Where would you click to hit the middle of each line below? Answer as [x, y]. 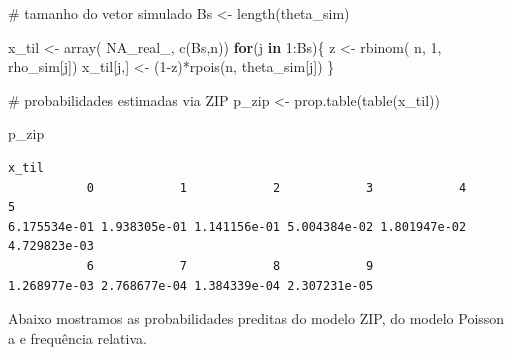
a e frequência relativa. [77, 337]
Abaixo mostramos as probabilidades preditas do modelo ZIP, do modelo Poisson [256, 318]
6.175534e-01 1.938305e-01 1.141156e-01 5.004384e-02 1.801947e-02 [237, 226]
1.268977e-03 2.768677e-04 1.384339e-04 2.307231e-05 [191, 285]
